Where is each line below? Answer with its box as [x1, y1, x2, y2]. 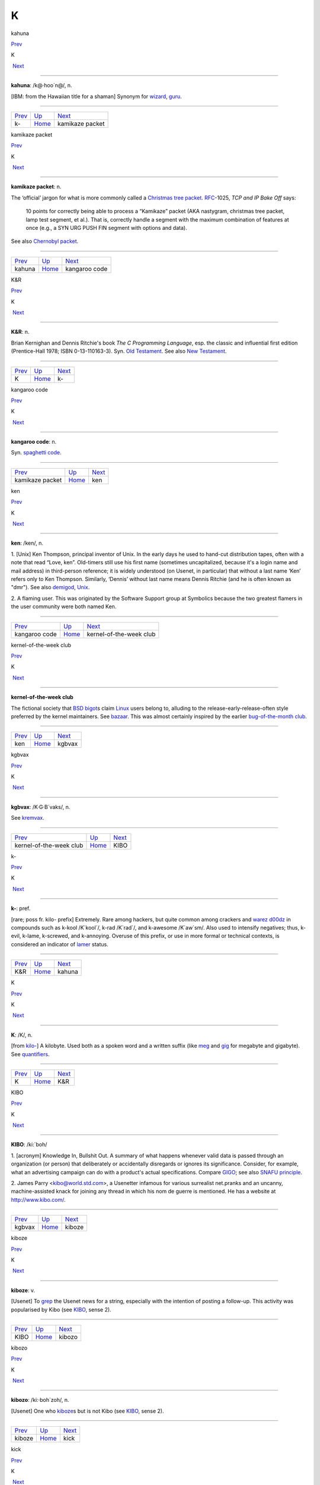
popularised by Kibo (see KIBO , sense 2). [11, 1306, 112, 1313]
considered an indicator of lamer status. [11, 940, 109, 947]
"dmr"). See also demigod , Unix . [11, 584, 90, 591]
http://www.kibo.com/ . [11, 1196, 66, 1203]
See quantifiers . [11, 1050, 50, 1057]
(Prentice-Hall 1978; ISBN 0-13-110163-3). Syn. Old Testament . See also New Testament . [11, 347, 227, 355]
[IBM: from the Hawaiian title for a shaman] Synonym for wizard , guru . [11, 93, 182, 100]
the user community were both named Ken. [11, 603, 117, 610]
